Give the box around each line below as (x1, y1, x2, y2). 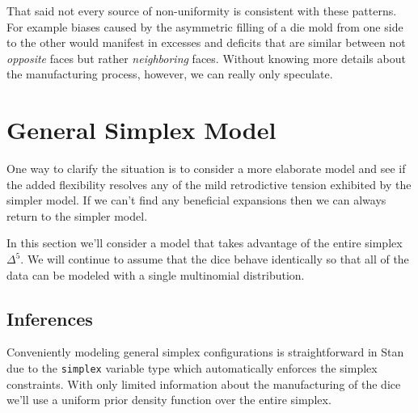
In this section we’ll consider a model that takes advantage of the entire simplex (6, 234, 403, 251)
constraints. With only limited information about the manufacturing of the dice (6, 375, 401, 392)
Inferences (6, 306, 93, 331)
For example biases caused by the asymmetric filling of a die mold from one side (6, 18, 403, 35)
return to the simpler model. (6, 207, 148, 224)
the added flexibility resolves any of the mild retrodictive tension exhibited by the (6, 175, 412, 192)
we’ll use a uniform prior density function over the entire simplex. (6, 391, 331, 408)
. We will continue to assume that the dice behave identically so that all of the (20, 251, 409, 268)
